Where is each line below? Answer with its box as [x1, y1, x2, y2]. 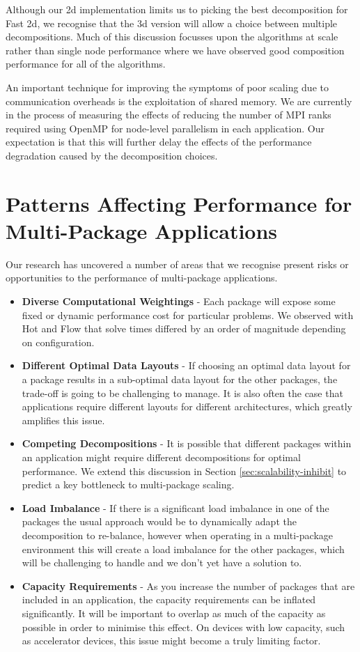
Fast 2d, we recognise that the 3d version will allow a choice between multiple [6, 15, 338, 30]
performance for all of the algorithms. [6, 56, 166, 71]
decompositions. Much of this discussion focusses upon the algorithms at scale [6, 29, 338, 44]
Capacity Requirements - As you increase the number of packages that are [22, 578, 355, 593]
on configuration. [22, 334, 95, 349]
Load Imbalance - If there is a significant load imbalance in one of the [22, 500, 329, 515]
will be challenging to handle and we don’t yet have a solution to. [22, 555, 302, 570]
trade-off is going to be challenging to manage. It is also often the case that [22, 385, 343, 400]
